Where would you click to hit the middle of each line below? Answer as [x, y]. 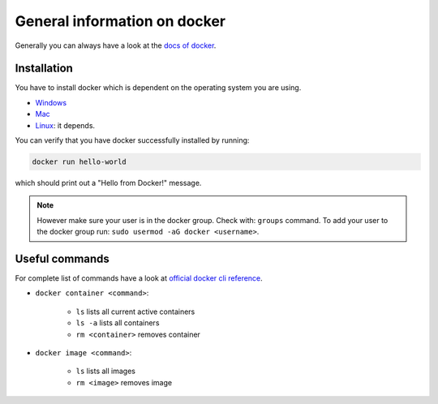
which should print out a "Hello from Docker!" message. [108, 183]
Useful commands [62, 258]
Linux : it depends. [65, 125]
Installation [44, 69]
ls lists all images [105, 371]
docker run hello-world [79, 162]
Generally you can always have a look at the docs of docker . [116, 45]
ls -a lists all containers [118, 323]
